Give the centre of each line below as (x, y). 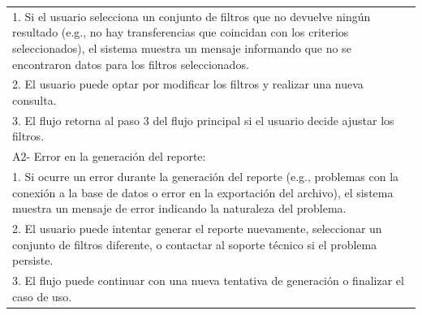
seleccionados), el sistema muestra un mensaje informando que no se (182, 47)
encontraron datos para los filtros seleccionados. (131, 64)
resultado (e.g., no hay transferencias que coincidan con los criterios (181, 32)
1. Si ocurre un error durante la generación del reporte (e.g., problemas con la (206, 177)
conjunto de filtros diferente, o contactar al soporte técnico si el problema (195, 244)
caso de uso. (42, 296)
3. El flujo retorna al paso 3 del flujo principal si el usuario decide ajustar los (203, 120)
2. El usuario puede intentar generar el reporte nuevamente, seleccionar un (197, 229)
